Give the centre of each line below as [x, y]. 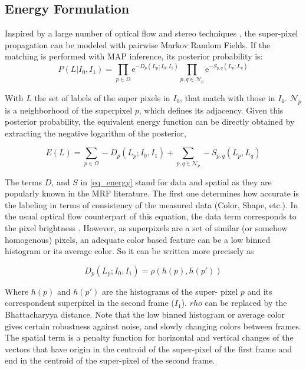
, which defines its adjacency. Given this [211, 110]
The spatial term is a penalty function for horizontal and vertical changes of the [149, 337]
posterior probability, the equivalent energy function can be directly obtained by [150, 121]
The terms [24, 181]
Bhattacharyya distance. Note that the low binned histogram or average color [145, 314]
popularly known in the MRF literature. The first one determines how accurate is [152, 193]
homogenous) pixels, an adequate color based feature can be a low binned [138, 239]
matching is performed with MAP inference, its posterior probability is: [134, 56]
